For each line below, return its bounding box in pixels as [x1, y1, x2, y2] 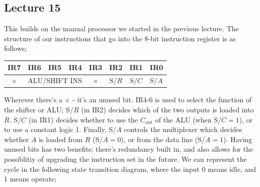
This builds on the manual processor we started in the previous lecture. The [4, 23, 239, 34]
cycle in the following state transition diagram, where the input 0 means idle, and [4, 163, 256, 174]
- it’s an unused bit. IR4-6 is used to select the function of [72, 94, 252, 105]
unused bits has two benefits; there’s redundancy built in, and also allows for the [4, 144, 253, 154]
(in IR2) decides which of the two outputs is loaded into [81, 104, 254, 115]
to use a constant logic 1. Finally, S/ [4, 124, 116, 135]
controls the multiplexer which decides [123, 124, 242, 135]
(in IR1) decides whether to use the [28, 114, 138, 124]
